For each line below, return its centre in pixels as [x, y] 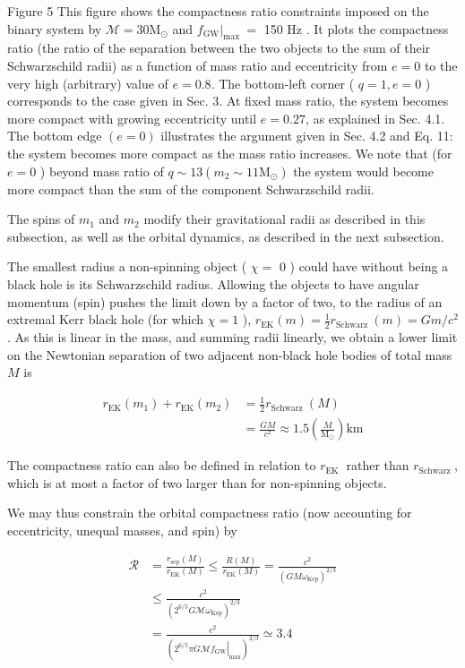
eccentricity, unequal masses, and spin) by [122, 530]
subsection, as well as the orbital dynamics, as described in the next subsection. [226, 236]
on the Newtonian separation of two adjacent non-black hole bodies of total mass [230, 354]
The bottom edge [55, 136]
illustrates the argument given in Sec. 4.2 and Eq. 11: [307, 136]
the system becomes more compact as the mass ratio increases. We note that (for [230, 153]
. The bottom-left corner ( [283, 83]
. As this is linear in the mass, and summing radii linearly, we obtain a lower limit [232, 336]
